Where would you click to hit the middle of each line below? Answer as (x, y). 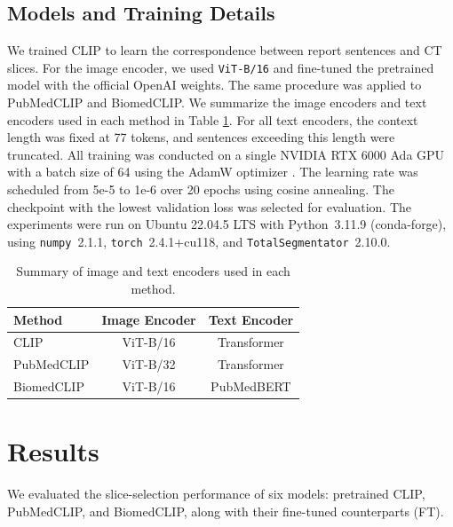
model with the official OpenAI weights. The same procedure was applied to (215, 85)
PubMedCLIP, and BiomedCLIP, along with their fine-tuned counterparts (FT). (226, 511)
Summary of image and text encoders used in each (153, 271)
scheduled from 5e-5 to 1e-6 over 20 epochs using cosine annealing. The (201, 189)
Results (53, 451)
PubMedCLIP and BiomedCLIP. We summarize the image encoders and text (217, 102)
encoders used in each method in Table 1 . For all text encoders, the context (213, 119)
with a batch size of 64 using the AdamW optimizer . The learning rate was (213, 172)
